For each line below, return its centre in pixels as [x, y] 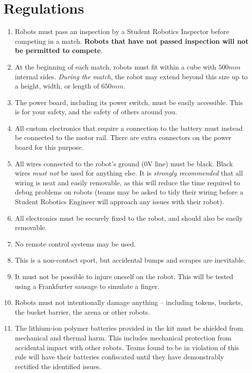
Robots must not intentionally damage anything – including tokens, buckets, [129, 302]
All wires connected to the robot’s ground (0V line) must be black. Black [124, 163]
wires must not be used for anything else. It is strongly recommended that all [129, 173]
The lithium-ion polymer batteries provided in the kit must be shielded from [129, 328]
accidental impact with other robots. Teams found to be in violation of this [127, 347]
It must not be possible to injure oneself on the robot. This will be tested [124, 276]
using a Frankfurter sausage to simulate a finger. [87, 286]
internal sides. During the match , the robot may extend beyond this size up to [131, 76]
